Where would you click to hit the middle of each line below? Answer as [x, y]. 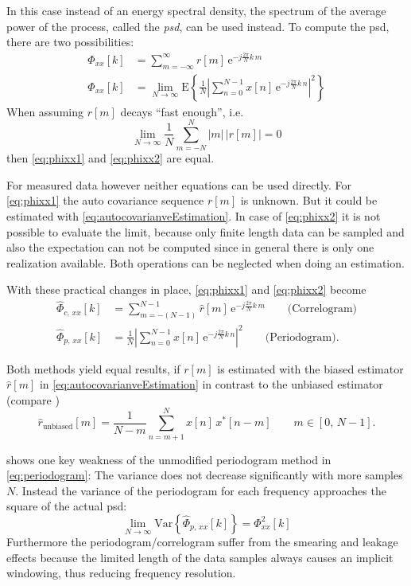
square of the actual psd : [67, 506]
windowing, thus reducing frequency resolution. [121, 573]
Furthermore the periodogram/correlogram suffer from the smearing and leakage [202, 542]
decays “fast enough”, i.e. [182, 111]
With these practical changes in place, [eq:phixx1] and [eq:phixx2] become [186, 289]
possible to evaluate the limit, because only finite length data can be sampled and [205, 231]
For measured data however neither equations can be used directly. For [179, 184]
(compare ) [33, 399]
